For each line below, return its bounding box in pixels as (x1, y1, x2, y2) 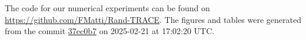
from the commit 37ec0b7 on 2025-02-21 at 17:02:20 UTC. (5, 25, 215, 37)
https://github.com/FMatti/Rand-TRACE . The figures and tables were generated (5, 13, 301, 25)
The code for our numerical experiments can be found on (5, 2, 210, 14)
